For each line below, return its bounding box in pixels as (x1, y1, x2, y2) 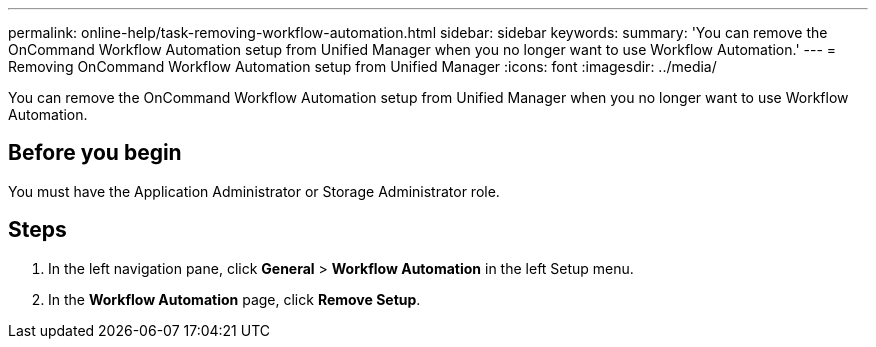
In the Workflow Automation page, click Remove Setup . (48, 290, 421, 308)
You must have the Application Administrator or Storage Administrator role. (8, 182, 500, 200)
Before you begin (8, 140, 182, 166)
